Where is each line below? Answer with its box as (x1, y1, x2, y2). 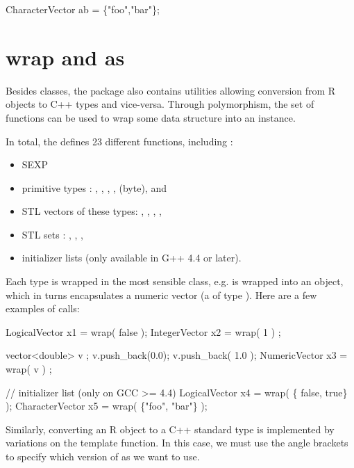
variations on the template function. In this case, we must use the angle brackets (6, 435, 348, 450)
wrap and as (6, 42, 125, 71)
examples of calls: (6, 301, 80, 316)
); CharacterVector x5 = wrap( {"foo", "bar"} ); (6, 398, 208, 413)
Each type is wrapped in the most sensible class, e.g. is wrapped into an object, (6, 274, 344, 289)
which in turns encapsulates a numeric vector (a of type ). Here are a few (6, 287, 317, 302)
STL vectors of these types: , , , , (22, 204, 162, 218)
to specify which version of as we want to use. (6, 449, 200, 463)
